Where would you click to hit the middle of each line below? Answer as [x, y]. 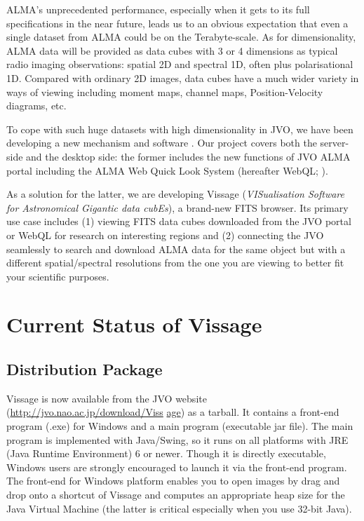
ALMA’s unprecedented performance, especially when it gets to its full [158, 9]
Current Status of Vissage [134, 324]
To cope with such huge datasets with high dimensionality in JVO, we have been [180, 129]
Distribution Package [85, 369]
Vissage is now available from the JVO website [107, 398]
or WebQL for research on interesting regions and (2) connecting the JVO [165, 235]
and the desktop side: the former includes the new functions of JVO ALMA [188, 156]
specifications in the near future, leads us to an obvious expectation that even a [177, 23]
